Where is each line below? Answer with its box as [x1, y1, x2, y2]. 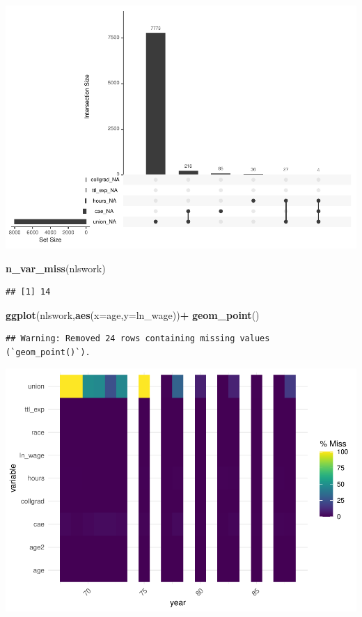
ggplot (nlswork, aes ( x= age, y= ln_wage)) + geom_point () [6, 307, 260, 322]
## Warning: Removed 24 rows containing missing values [6, 334, 270, 344]
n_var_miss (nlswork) [6, 260, 106, 275]
